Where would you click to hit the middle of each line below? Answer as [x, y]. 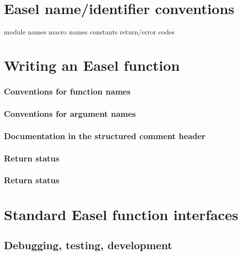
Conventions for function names [67, 91]
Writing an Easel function [92, 65]
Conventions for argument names [70, 113]
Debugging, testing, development [88, 245]
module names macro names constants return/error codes [89, 32]
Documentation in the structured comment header [105, 135]
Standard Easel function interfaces [121, 214]
